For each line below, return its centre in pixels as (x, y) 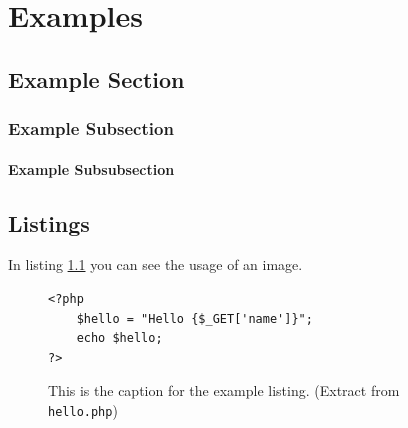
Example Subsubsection (91, 168)
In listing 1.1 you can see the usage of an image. (155, 264)
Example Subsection (91, 128)
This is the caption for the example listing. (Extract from (224, 390)
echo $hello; (119, 338)
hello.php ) (83, 409)
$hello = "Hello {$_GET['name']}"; (194, 318)
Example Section (96, 78)
